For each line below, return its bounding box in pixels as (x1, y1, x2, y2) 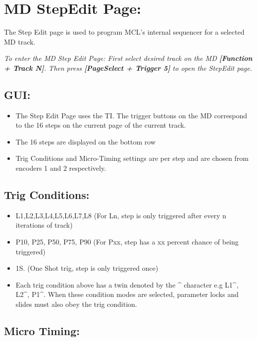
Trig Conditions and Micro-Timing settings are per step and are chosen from (15, 153, 249, 163)
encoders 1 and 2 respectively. (15, 163, 106, 173)
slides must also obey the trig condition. (15, 299, 137, 309)
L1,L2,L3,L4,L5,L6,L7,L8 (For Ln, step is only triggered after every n (15, 210, 226, 220)
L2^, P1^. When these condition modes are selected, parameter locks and (15, 289, 239, 299)
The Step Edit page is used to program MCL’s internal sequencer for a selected (4, 27, 245, 37)
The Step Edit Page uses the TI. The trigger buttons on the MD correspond (15, 110, 248, 120)
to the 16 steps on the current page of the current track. (15, 120, 186, 130)
